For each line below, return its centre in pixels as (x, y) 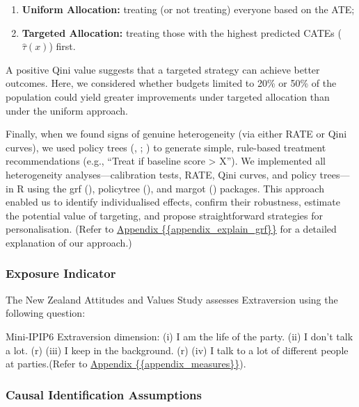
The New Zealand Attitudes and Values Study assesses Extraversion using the (172, 299)
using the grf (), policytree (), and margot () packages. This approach (176, 188)
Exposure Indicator (61, 273)
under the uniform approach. (67, 110)
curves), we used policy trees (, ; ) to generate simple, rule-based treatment (166, 147)
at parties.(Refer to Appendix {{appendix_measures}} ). (126, 364)
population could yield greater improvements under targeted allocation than (168, 96)
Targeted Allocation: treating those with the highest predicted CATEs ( (182, 32)
